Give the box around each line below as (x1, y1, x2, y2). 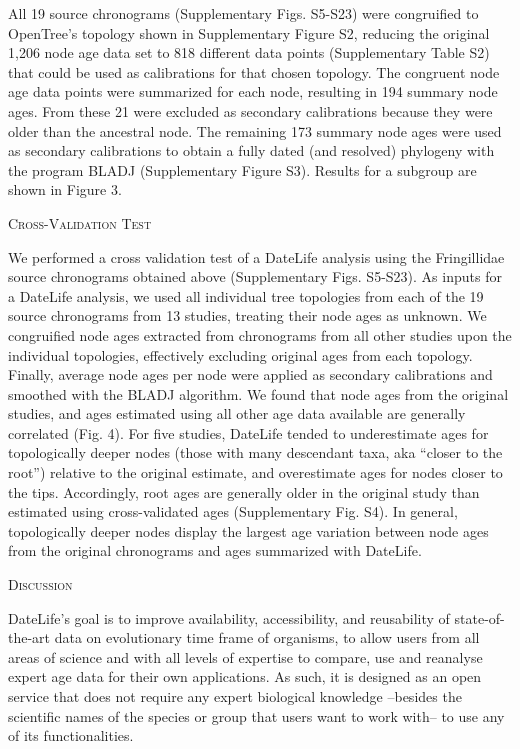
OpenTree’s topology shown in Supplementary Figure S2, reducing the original (8, 22, 490, 43)
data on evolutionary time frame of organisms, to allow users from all (54, 627, 480, 648)
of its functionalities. (8, 725, 134, 746)
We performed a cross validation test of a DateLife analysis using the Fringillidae (8, 246, 505, 267)
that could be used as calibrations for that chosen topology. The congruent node (8, 61, 500, 82)
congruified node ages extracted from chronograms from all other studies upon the (8, 324, 512, 345)
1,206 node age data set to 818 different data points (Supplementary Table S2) (8, 42, 490, 63)
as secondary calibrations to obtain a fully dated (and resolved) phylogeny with (8, 140, 495, 161)
